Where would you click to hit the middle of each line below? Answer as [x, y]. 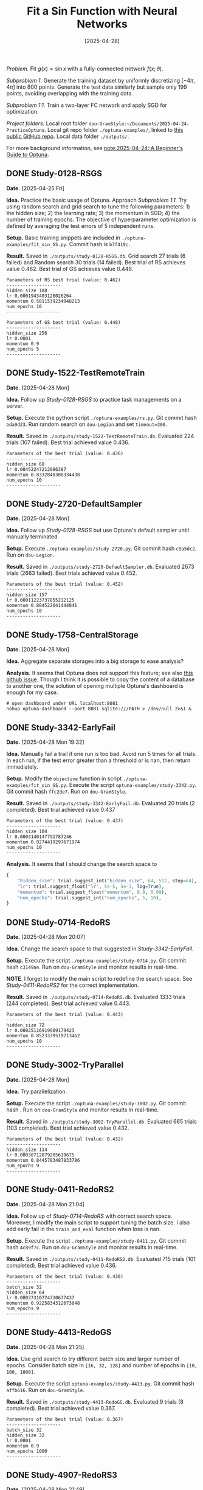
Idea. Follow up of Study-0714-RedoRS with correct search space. [89, 1216]
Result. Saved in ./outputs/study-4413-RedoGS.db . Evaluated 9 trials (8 [95, 1401]
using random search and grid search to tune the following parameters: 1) [98, 206]
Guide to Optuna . [28, 154]
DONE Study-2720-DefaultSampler [74, 503]
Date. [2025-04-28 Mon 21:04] [46, 1204]
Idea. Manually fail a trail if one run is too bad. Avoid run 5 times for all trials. [101, 754]
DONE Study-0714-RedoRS [58, 922]
